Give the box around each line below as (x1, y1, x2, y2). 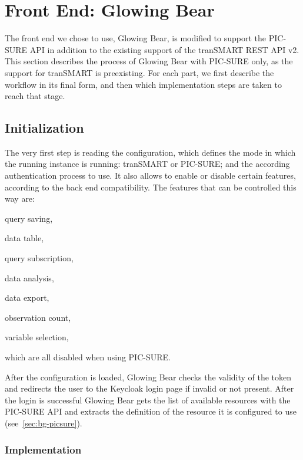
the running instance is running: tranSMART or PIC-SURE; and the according (5, 157, 290, 170)
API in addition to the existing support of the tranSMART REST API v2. (29, 43, 299, 55)
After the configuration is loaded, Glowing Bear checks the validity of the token (5, 370, 292, 383)
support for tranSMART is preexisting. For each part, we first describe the (5, 66, 274, 78)
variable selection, (5, 331, 69, 343)
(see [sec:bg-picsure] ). (5, 416, 82, 429)
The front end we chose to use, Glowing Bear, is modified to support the (5, 32, 267, 44)
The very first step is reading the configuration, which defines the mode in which (5, 146, 296, 158)
